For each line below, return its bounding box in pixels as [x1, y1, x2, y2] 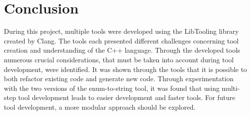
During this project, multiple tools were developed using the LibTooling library [4, 26, 239, 36]
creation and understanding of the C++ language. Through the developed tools [4, 45, 240, 55]
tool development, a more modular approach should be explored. [4, 101, 196, 112]
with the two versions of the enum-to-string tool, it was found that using [4, 83, 220, 93]
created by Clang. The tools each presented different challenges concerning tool [4, 35, 239, 45]
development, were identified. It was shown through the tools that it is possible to [4, 64, 247, 74]
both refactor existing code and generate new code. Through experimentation [4, 73, 234, 84]
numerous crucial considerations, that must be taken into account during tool [4, 54, 234, 64]
